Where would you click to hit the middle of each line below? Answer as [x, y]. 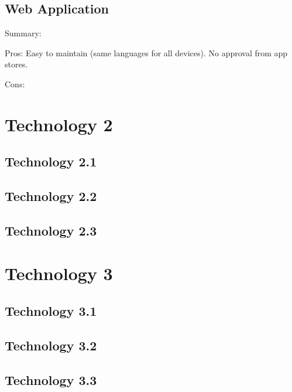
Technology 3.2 [51, 345]
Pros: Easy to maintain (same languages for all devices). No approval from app [146, 52]
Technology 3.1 [51, 311]
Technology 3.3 [51, 379]
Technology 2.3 [51, 230]
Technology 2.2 [51, 196]
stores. [16, 64]
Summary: [23, 33]
